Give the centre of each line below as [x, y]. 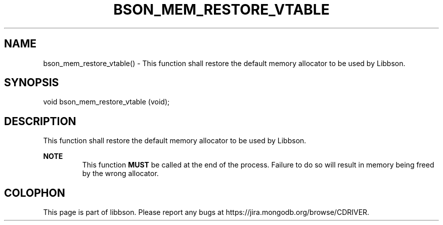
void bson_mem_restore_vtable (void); [106, 102]
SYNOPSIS [32, 83]
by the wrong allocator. [120, 174]
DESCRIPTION [40, 121]
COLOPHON [35, 193]
